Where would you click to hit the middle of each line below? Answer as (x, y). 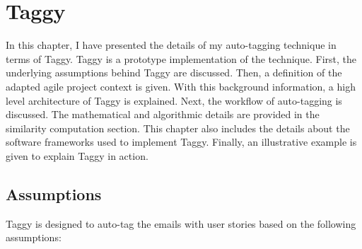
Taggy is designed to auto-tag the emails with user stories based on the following (181, 223)
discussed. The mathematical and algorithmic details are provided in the (163, 114)
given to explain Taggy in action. (77, 155)
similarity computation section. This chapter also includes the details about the (178, 128)
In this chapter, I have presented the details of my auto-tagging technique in (171, 45)
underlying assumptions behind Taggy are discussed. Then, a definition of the (174, 73)
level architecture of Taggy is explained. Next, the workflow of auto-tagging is (174, 100)
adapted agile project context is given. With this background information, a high (181, 86)
